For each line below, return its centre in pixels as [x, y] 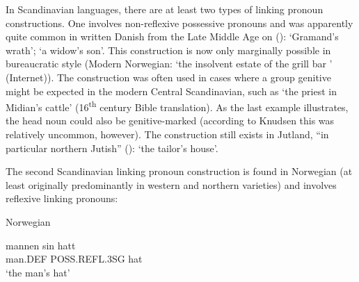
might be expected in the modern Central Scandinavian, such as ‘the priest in [171, 91]
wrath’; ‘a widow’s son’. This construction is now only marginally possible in [168, 50]
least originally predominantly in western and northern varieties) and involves [171, 184]
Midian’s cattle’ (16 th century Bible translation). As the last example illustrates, [177, 106]
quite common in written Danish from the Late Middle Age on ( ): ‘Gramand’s [172, 36]
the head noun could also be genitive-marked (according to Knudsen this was [170, 121]
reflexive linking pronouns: [62, 198]
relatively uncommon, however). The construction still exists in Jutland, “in [167, 134]
